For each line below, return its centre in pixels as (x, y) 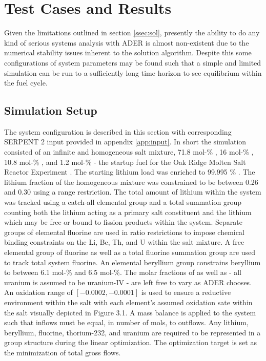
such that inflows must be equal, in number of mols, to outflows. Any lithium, (126, 322)
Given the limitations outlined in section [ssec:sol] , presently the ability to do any (132, 33)
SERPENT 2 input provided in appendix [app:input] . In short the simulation (125, 142)
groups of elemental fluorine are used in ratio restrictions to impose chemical (124, 232)
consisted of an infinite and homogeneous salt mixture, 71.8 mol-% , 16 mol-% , (129, 152)
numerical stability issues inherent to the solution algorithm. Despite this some (128, 52)
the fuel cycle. (26, 83)
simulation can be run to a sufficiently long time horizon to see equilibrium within (133, 72)
